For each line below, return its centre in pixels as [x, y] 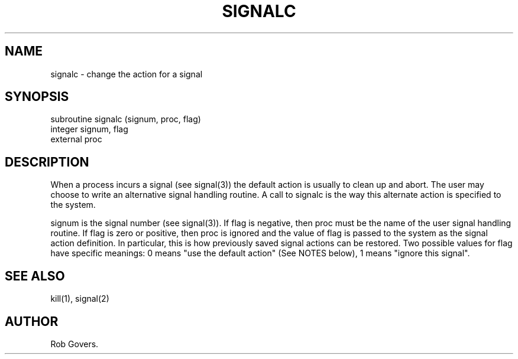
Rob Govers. [75, 344]
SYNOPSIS [37, 97]
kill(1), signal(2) [80, 299]
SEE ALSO [35, 276]
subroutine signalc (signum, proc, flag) [126, 119]
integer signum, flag [89, 129]
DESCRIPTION [47, 162]
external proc [76, 139]
